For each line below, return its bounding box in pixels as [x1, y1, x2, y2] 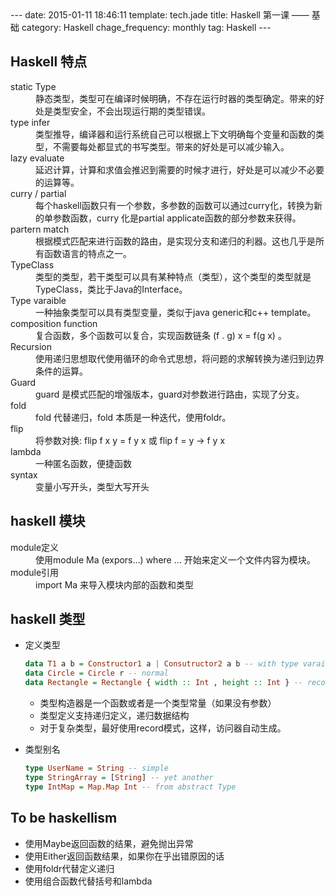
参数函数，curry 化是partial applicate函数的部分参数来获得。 [52, 212, 302, 224]
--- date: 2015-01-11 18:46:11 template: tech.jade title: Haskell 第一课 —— [10, 9, 310, 21]
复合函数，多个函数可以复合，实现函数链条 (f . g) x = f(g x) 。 [35, 329, 287, 341]
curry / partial [10, 187, 67, 199]
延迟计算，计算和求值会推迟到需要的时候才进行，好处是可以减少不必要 [35, 163, 325, 176]
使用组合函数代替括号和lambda [24, 875, 153, 887]
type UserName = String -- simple [24, 763, 169, 774]
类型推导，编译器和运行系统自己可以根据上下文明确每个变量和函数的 [35, 128, 316, 140]
